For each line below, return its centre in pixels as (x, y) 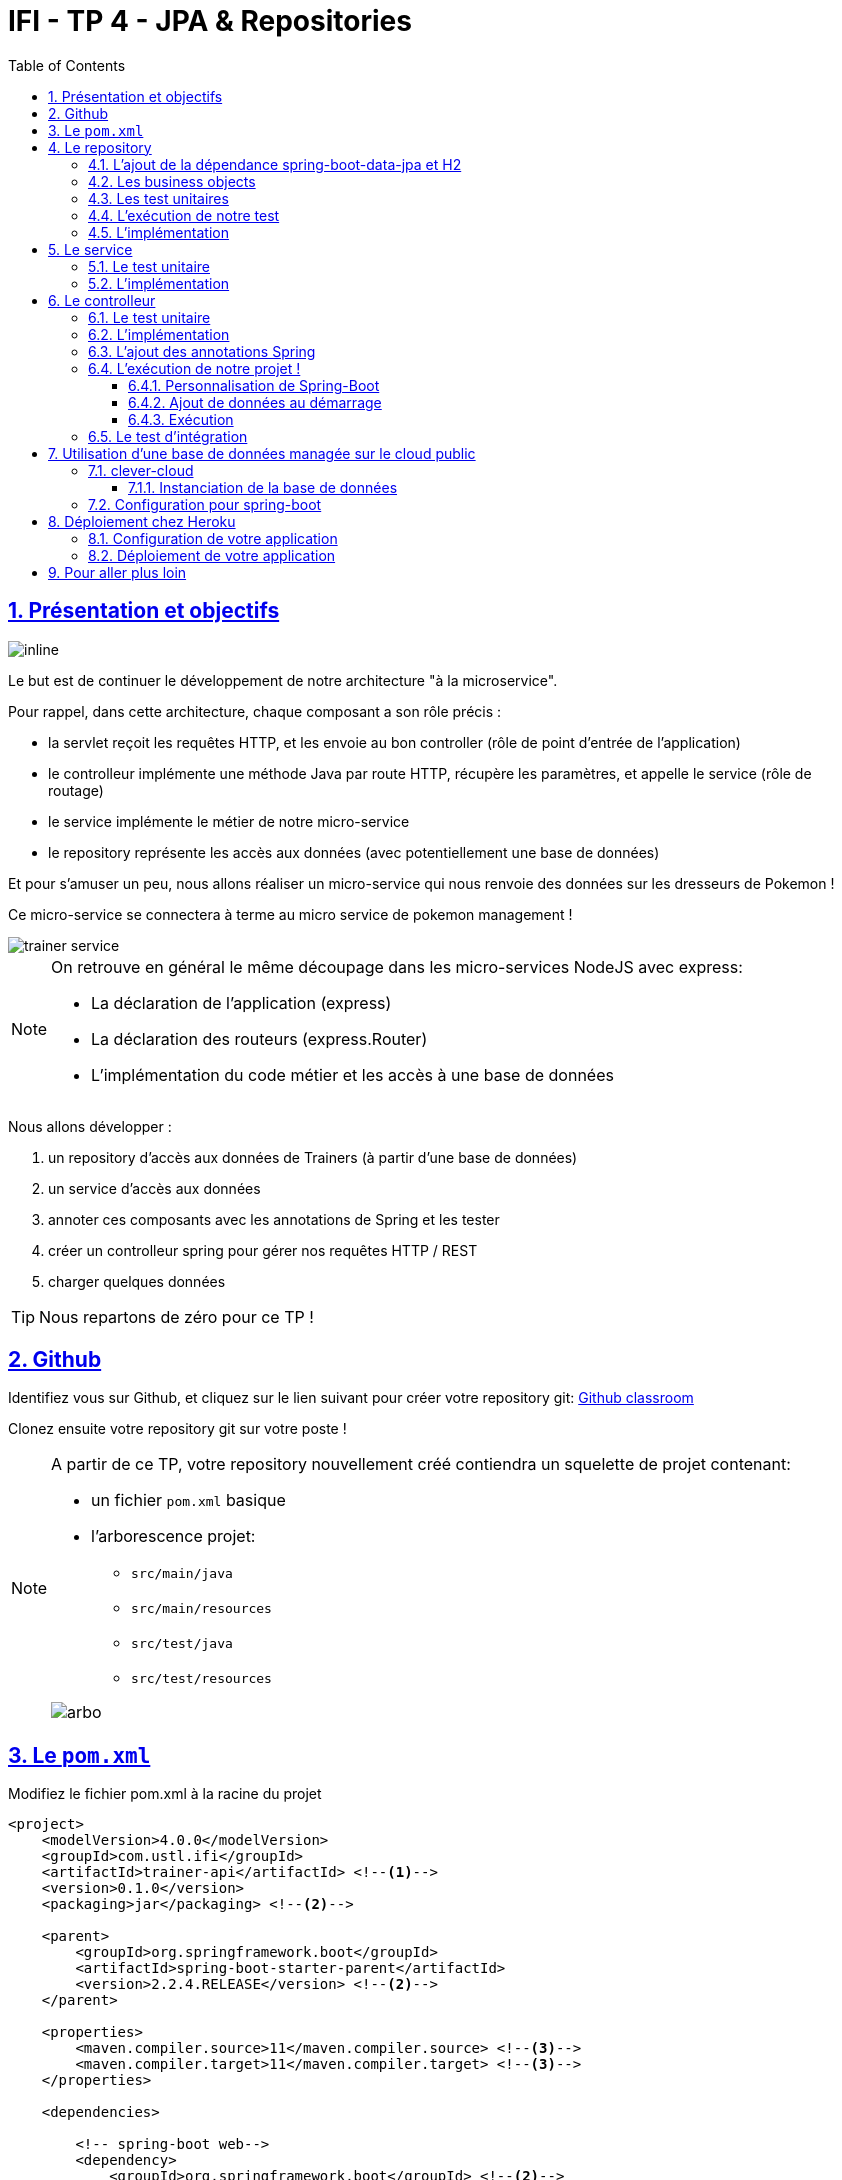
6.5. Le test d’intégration (168, 436)
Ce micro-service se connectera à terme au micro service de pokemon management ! (290, 914)
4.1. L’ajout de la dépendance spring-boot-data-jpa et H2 (275, 164)
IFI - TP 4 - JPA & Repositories (210, 21)
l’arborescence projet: (173, 1536)
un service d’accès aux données (154, 1188)
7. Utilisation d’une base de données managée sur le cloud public (262, 453)
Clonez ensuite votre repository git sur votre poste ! (177, 1429)
